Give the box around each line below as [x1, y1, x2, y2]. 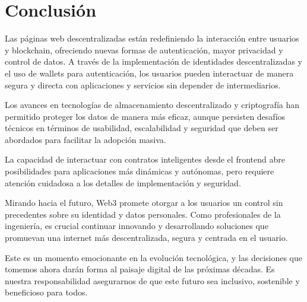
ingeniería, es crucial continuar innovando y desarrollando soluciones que [5, 220, 268, 232]
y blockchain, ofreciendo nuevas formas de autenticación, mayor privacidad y [5, 43, 283, 56]
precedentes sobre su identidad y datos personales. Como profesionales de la [5, 208, 281, 220]
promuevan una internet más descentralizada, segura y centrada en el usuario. [5, 231, 288, 244]
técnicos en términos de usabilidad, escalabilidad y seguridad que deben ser [5, 122, 278, 134]
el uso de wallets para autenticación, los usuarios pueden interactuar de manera [5, 66, 294, 79]
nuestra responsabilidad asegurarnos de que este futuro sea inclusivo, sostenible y [5, 274, 300, 287]
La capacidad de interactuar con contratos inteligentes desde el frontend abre [5, 153, 285, 166]
